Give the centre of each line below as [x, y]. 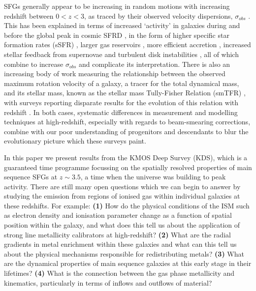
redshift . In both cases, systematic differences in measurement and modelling [121, 112]
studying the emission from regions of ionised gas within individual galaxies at [122, 196]
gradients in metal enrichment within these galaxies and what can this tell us [120, 244]
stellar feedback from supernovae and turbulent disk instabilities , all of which [121, 54]
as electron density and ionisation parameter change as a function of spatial [118, 215]
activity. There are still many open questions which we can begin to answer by [122, 186]
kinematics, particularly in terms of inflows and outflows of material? [108, 282]
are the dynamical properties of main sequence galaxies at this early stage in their [128, 263]
